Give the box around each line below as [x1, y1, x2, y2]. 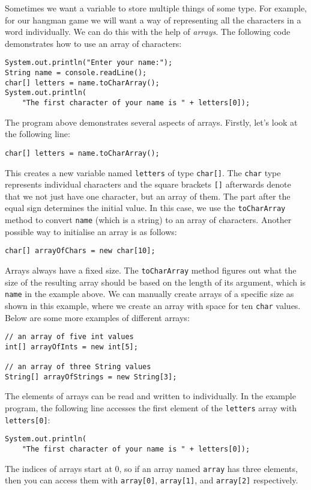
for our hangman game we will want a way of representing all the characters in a [5, 13, 301, 26]
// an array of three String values [5, 363, 151, 372]
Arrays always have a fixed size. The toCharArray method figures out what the [5, 263, 297, 276]
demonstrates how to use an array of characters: [5, 37, 182, 49]
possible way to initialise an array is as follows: [5, 225, 177, 237]
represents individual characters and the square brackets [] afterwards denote [5, 178, 291, 191]
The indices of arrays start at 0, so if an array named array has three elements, [5, 462, 298, 474]
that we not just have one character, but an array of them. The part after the [5, 189, 291, 202]
